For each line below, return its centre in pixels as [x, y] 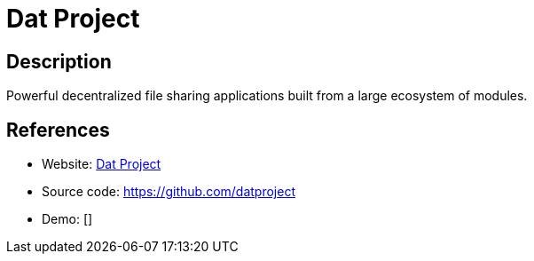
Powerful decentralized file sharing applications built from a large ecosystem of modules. [267, 96]
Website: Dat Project [102, 164]
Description [59, 61]
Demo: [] [67, 219]
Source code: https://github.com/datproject [169, 192]
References [58, 130]
